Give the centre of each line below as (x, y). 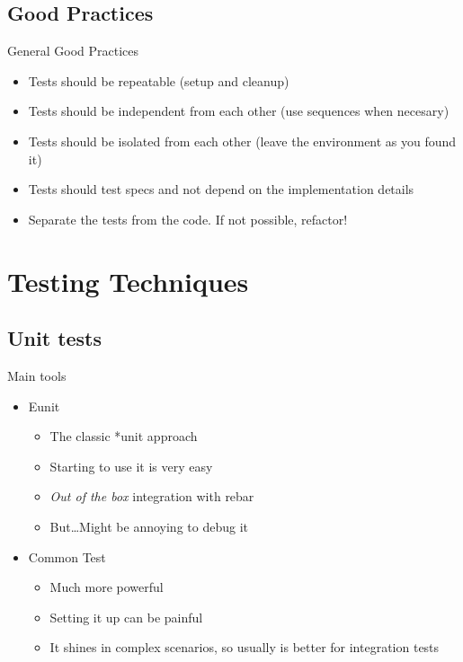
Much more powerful (107, 587)
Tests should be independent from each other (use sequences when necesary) (239, 111)
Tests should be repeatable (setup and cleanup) (159, 80)
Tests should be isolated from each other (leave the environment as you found (242, 141)
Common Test (67, 556)
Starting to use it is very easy (131, 466)
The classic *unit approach (124, 436)
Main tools (37, 375)
